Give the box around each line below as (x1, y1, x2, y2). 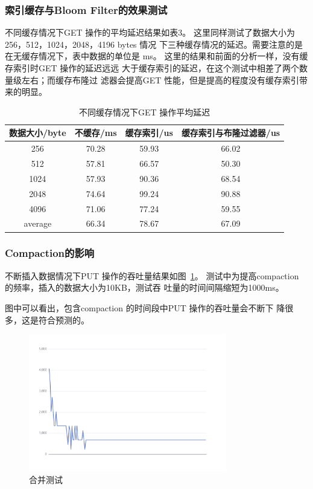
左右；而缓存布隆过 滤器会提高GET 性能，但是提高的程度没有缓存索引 (21, 73, 299, 86)
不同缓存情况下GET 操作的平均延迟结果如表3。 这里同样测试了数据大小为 (5, 26, 295, 39)
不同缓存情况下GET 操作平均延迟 (78, 105, 210, 118)
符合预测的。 (38, 313, 89, 326)
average (24, 217, 52, 230)
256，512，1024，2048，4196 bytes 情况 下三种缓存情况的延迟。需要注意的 (5, 37, 294, 50)
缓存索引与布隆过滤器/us (181, 126, 280, 139)
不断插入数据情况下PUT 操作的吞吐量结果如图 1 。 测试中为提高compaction (5, 269, 299, 282)
